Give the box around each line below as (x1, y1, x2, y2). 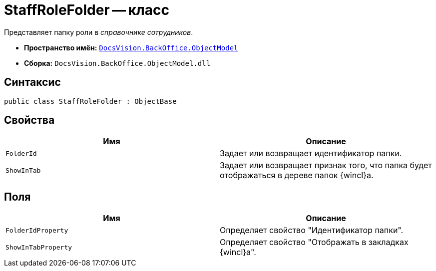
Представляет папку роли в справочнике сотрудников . (4, 27, 193, 36)
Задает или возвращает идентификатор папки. (220, 148, 402, 159)
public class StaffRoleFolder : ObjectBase (4, 97, 177, 105)
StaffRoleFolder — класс (4, 1, 169, 18)
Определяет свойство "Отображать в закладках (220, 237, 409, 248)
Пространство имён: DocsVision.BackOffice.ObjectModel (24, 43, 238, 52)
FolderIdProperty (5, 226, 68, 234)
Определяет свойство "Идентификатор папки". (220, 225, 404, 236)
